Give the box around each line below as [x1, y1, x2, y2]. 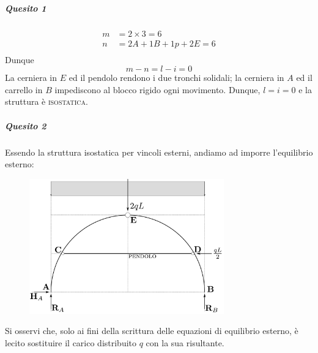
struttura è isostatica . [5, 95, 88, 108]
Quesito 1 [5, 1, 46, 14]
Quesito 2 [5, 119, 46, 132]
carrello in [5, 83, 43, 96]
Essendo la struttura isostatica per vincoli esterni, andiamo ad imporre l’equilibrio [5, 145, 313, 158]
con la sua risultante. [146, 336, 224, 349]
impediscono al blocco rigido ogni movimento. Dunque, [54, 83, 261, 96]
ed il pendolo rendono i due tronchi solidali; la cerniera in [68, 71, 284, 84]
